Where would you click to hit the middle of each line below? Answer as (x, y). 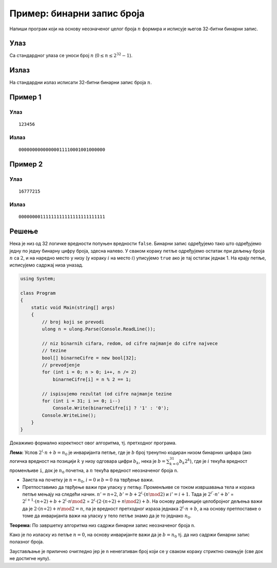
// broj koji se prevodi (73, 322)
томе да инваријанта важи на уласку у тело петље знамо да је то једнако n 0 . (107, 516)
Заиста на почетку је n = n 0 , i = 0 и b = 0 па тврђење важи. (88, 480)
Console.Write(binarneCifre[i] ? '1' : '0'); (111, 408)
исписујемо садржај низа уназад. (46, 265)
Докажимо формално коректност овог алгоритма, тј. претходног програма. (93, 443)
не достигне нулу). (30, 558)
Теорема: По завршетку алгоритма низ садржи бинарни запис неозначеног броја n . (103, 525)
